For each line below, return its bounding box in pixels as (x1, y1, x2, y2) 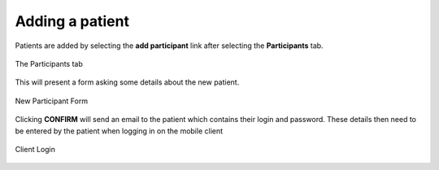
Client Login (15, 144, 56, 154)
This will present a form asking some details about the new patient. (15, 77, 240, 87)
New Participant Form (15, 96, 89, 106)
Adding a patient (15, 12, 130, 30)
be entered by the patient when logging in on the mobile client (15, 126, 224, 136)
